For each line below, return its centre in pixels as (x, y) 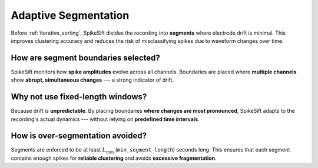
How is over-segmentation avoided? (79, 136)
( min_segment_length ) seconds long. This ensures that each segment (203, 150)
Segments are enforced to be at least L (58, 150)
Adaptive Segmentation (70, 15)
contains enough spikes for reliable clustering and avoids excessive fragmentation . (114, 158)
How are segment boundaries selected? (85, 58)
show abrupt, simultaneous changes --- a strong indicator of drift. (92, 80)
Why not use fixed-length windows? (79, 97)
